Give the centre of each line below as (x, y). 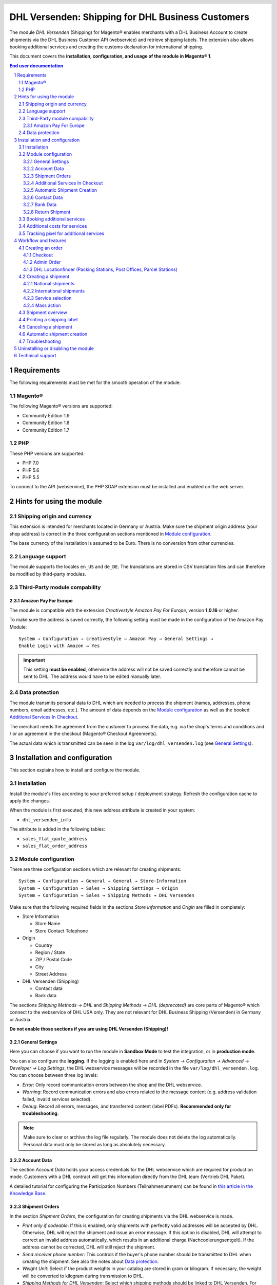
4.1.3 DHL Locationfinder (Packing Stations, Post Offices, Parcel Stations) (101, 269)
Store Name (48, 924)
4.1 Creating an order (41, 248)
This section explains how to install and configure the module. (75, 770)
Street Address (51, 974)
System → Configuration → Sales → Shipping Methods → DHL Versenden (106, 895)
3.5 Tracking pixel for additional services (62, 233)
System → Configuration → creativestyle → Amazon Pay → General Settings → (116, 638)
